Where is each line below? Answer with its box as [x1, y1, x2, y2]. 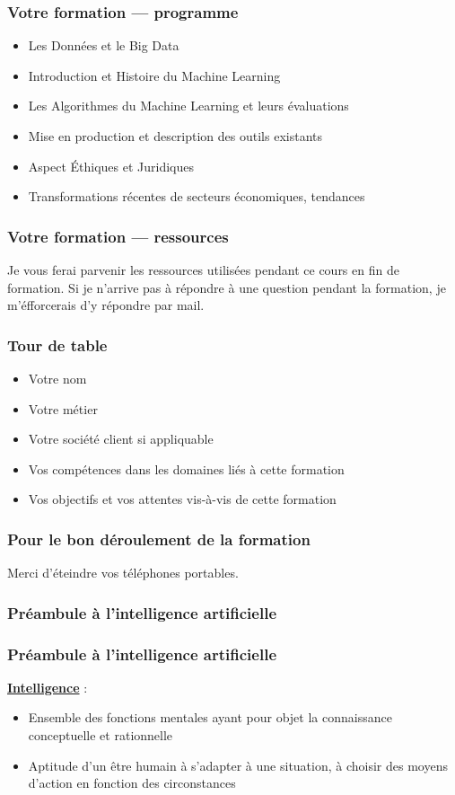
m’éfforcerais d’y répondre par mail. [7, 296, 205, 314]
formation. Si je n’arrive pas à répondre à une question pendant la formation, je [7, 278, 446, 296]
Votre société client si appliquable [28, 429, 214, 448]
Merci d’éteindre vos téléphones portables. [7, 563, 239, 582]
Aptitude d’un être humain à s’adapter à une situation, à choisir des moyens [28, 755, 448, 774]
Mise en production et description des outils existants [28, 127, 323, 145]
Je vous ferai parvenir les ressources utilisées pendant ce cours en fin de [7, 261, 399, 278]
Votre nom [28, 369, 87, 387]
